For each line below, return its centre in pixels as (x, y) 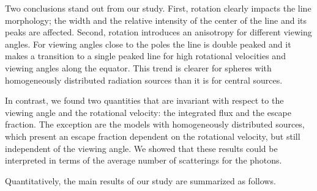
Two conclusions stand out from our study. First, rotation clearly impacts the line (158, 8)
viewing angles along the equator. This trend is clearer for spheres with (138, 67)
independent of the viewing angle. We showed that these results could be (141, 148)
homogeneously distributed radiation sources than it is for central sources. (144, 80)
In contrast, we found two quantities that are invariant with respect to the (144, 100)
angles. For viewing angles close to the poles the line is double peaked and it (148, 44)
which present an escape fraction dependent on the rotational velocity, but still (153, 136)
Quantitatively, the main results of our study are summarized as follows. (140, 180)
